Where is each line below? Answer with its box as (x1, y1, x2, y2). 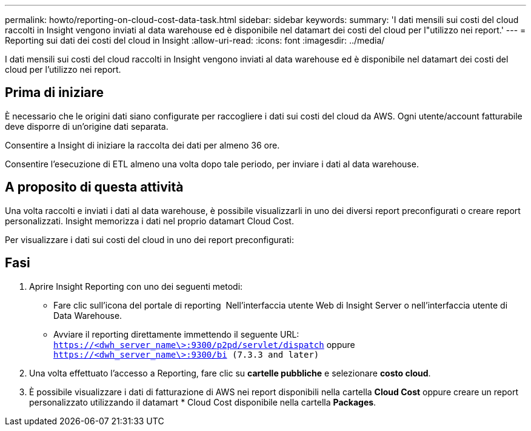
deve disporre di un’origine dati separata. (5, 121, 169, 132)
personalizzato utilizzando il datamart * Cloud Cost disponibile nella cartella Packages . (29, 396, 376, 407)
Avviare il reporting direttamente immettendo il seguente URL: (53, 329, 299, 339)
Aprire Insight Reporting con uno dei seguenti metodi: (29, 281, 243, 292)
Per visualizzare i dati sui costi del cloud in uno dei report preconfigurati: (5, 234, 294, 245)
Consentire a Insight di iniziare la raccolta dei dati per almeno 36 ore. (5, 139, 280, 150)
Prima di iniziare (5, 85, 104, 101)
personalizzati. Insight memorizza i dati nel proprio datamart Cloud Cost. (5, 215, 294, 226)
